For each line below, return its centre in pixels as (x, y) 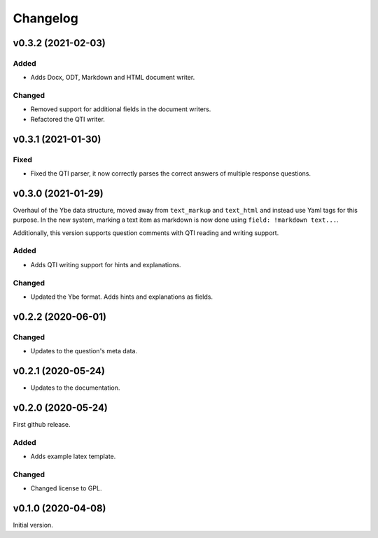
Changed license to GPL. (66, 488)
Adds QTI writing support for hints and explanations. (106, 264)
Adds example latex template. (73, 456)
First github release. (42, 424)
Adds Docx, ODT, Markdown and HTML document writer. (113, 78)
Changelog (45, 18)
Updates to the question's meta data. (84, 351)
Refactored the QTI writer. (68, 119)
